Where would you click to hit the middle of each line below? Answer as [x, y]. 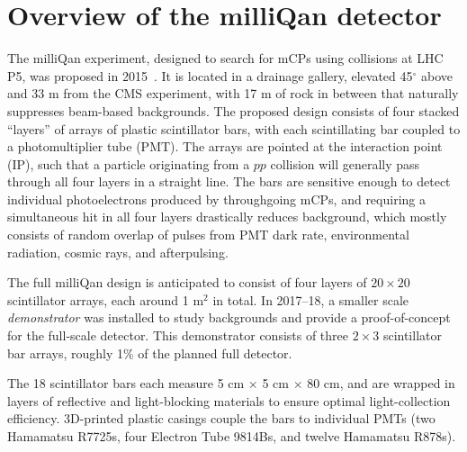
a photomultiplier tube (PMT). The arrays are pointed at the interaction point [225, 146]
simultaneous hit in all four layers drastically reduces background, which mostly [227, 217]
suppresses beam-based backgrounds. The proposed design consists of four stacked [233, 110]
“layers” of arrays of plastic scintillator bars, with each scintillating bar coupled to [234, 128]
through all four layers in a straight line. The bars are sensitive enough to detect [229, 181]
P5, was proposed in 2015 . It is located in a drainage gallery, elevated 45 [210, 75]
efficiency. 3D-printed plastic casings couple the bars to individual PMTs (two [221, 418]
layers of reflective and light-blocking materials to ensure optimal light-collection [229, 400]
